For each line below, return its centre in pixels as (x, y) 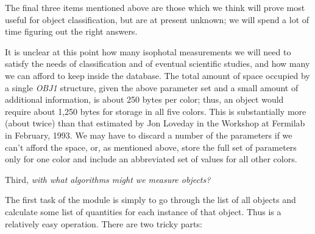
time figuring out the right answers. (71, 31)
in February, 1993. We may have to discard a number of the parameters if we (149, 135)
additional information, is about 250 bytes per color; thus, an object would (144, 99)
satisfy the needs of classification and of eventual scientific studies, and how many (157, 64)
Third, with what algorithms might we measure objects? (108, 179)
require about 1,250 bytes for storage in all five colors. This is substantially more (156, 111)
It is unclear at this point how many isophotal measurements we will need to (148, 51)
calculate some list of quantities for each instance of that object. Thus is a (143, 211)
